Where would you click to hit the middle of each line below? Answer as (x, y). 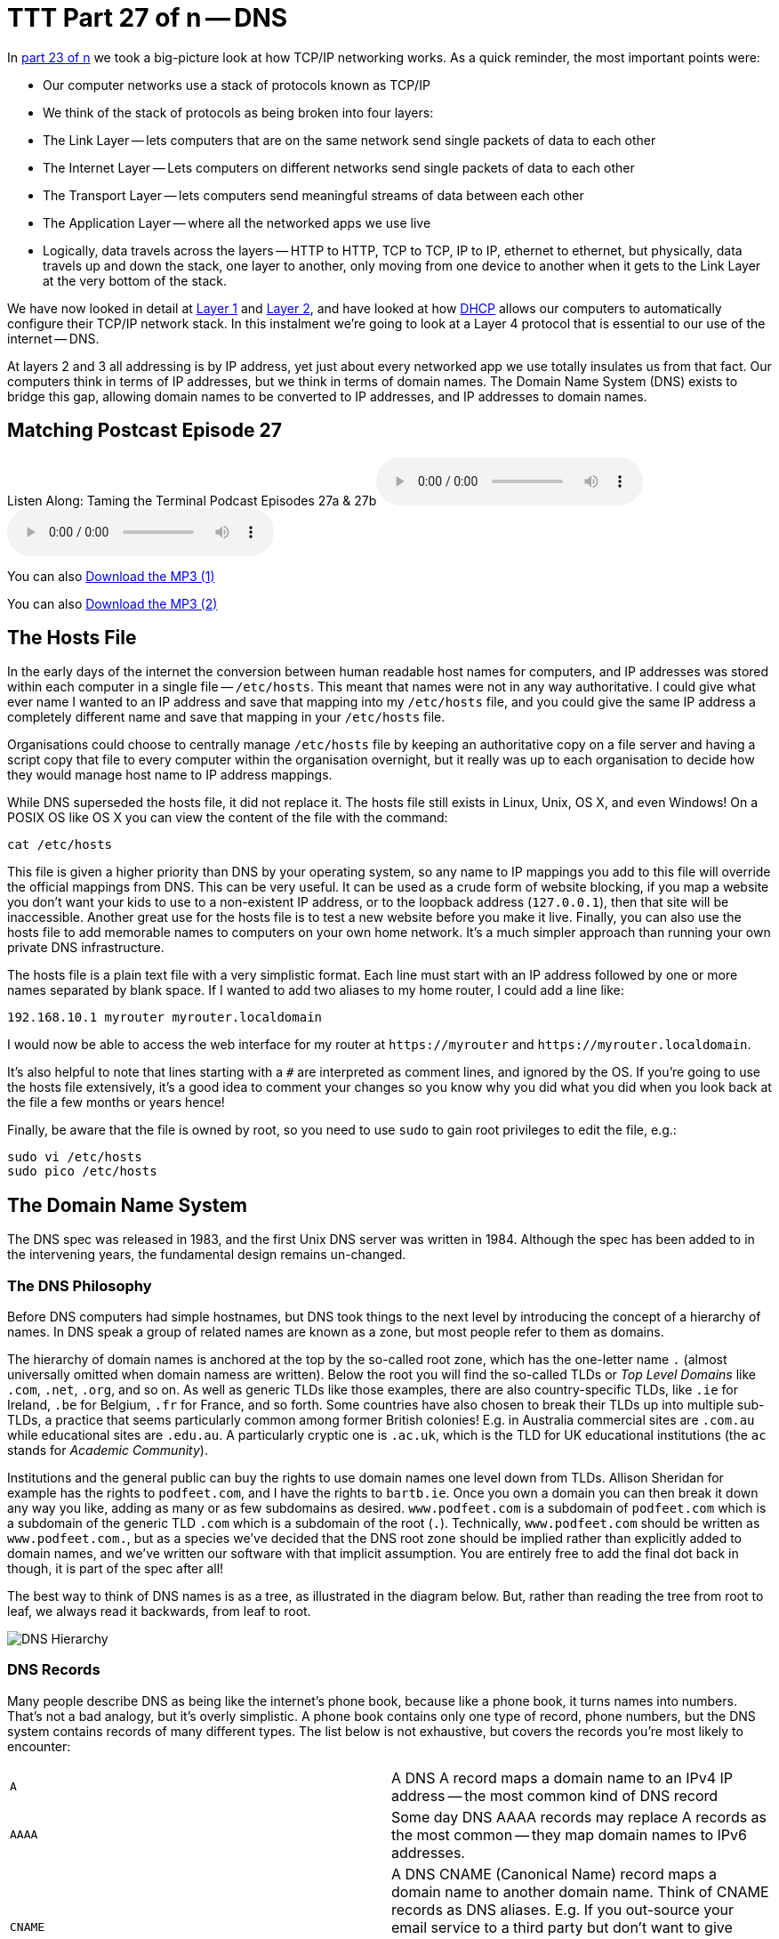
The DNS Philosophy (80, 1285)
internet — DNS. (53, 338)
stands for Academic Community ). (108, 1450)
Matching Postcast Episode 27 (145, 431)
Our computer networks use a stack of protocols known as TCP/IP (237, 85)
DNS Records (54, 1670)
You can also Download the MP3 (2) (112, 603)
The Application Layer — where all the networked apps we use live (237, 222)
